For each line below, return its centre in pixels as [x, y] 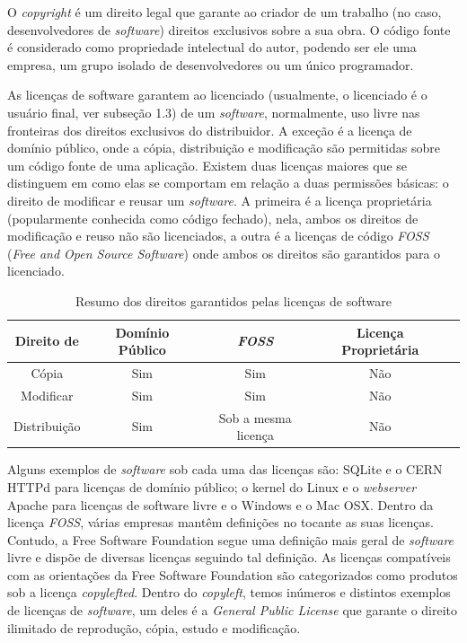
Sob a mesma [255, 417]
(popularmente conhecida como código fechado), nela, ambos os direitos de [213, 218]
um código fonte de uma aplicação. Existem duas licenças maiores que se [207, 165]
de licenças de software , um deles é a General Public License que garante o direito [233, 610]
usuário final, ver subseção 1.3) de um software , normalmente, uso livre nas [214, 112]
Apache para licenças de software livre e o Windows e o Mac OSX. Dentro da [220, 504]
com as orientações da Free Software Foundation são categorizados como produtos [233, 574]
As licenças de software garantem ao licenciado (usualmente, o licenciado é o [217, 95]
